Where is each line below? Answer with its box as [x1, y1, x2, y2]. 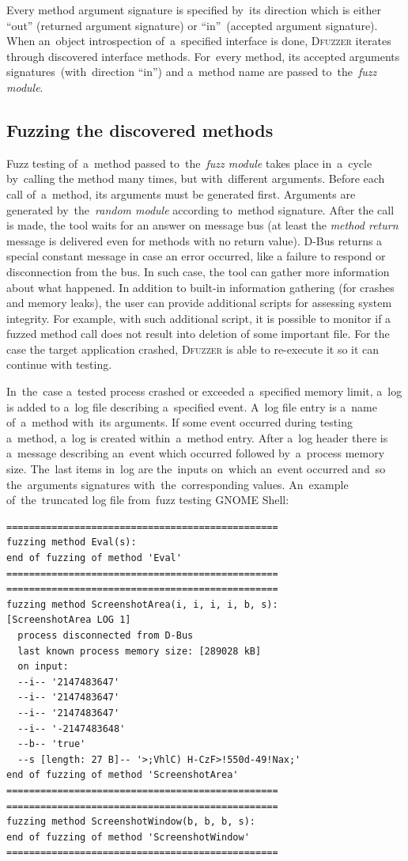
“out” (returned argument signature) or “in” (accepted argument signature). [6, 17, 378, 33]
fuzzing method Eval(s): [6, 537, 137, 548]
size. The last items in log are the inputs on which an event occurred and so [6, 461, 386, 477]
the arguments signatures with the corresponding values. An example [6, 476, 349, 492]
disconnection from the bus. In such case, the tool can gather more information [6, 263, 390, 279]
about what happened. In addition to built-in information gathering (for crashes [6, 279, 395, 295]
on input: [17, 661, 69, 673]
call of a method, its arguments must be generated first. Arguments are [6, 185, 356, 202]
